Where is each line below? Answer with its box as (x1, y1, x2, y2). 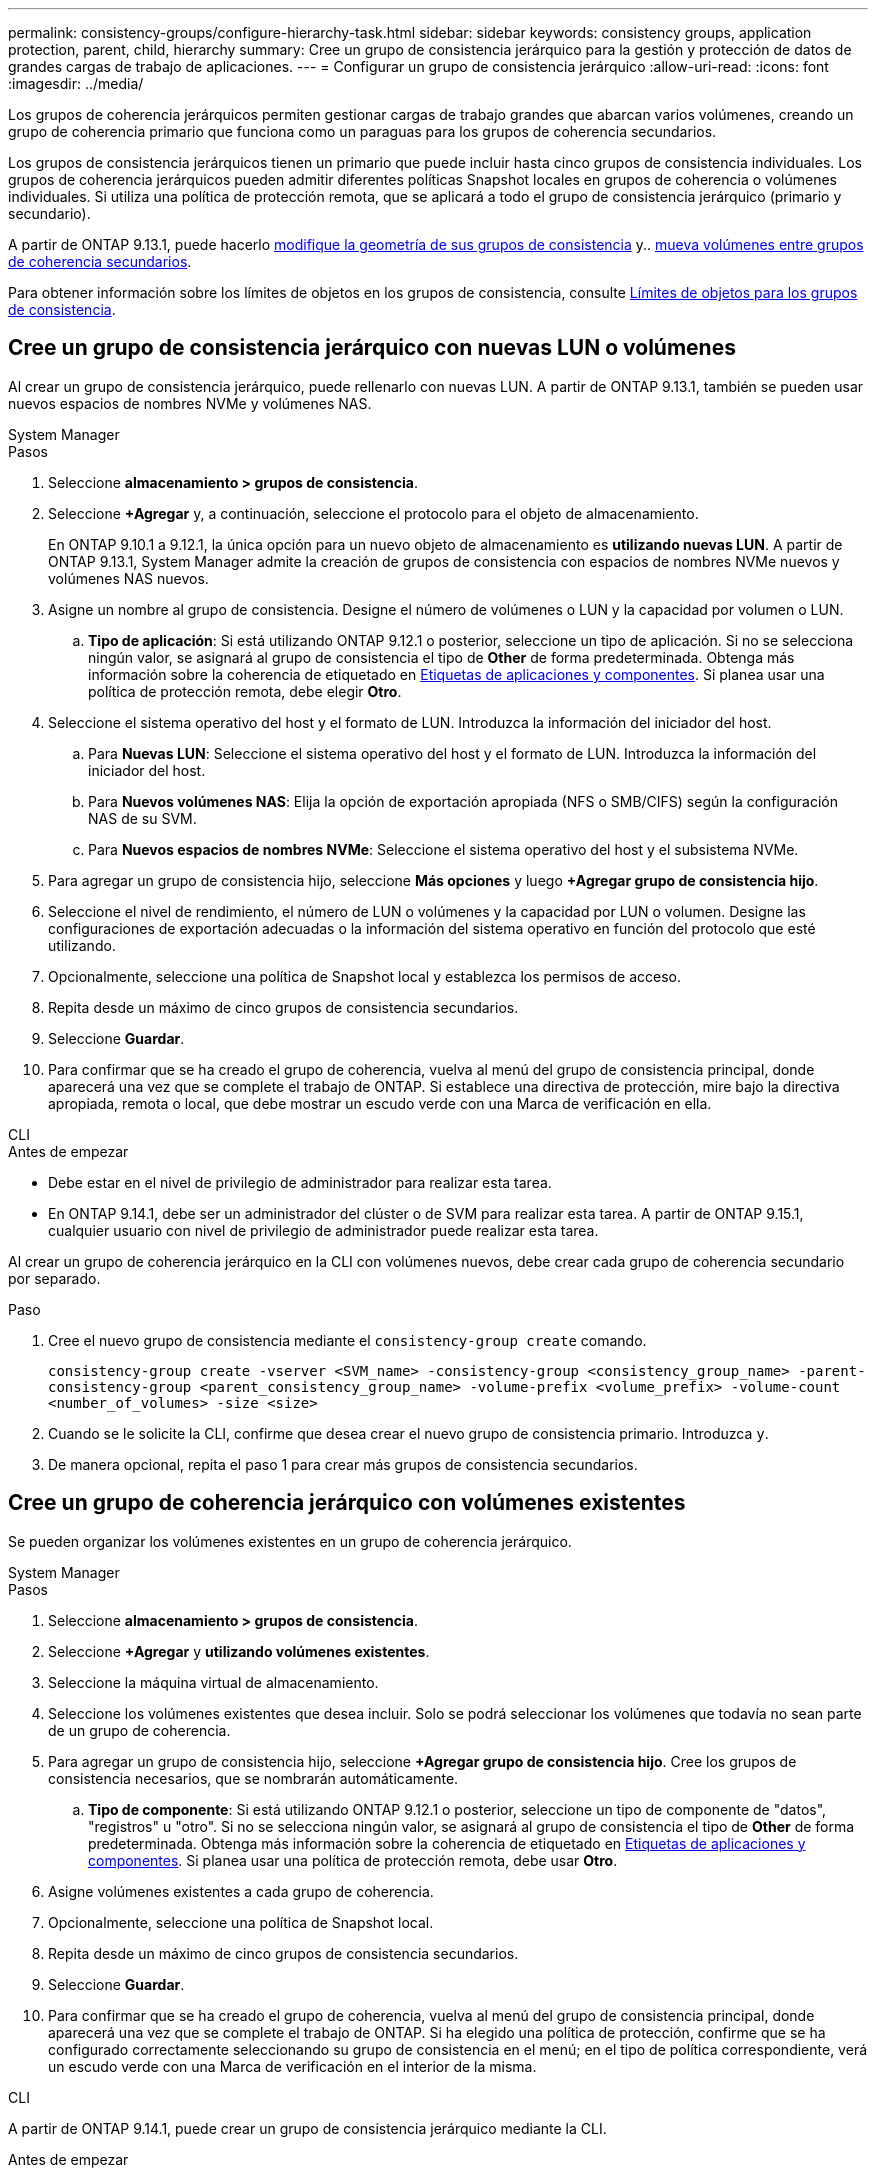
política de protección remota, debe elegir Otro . (88, 682, 402, 700)
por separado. (8, 1269, 101, 1287)
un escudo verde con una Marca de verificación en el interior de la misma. (48, 2057, 537, 2075)
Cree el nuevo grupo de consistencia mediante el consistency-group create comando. (48, 1331, 647, 1349)
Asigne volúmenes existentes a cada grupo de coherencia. (48, 1882, 434, 1900)
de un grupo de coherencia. (48, 1721, 231, 1739)
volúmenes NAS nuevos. (48, 569, 209, 587)
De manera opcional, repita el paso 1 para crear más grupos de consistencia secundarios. (48, 1455, 638, 1473)
